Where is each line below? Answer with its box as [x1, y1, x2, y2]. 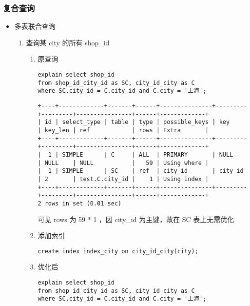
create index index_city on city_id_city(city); [38, 247, 198, 255]
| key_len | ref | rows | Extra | [38, 126, 209, 134]
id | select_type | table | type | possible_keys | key [44, 119, 230, 126]
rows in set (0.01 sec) [44, 200, 122, 207]
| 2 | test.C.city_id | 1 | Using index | [38, 175, 209, 183]
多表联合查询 [14, 21, 56, 31]
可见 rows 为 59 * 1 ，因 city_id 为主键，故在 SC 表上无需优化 [38, 214, 234, 224]
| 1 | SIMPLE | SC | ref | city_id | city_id [38, 167, 244, 175]
